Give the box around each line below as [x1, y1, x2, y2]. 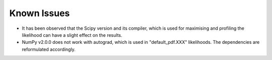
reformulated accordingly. [22, 46, 76, 52]
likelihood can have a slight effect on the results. [22, 32, 122, 38]
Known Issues [9, 8, 70, 19]
